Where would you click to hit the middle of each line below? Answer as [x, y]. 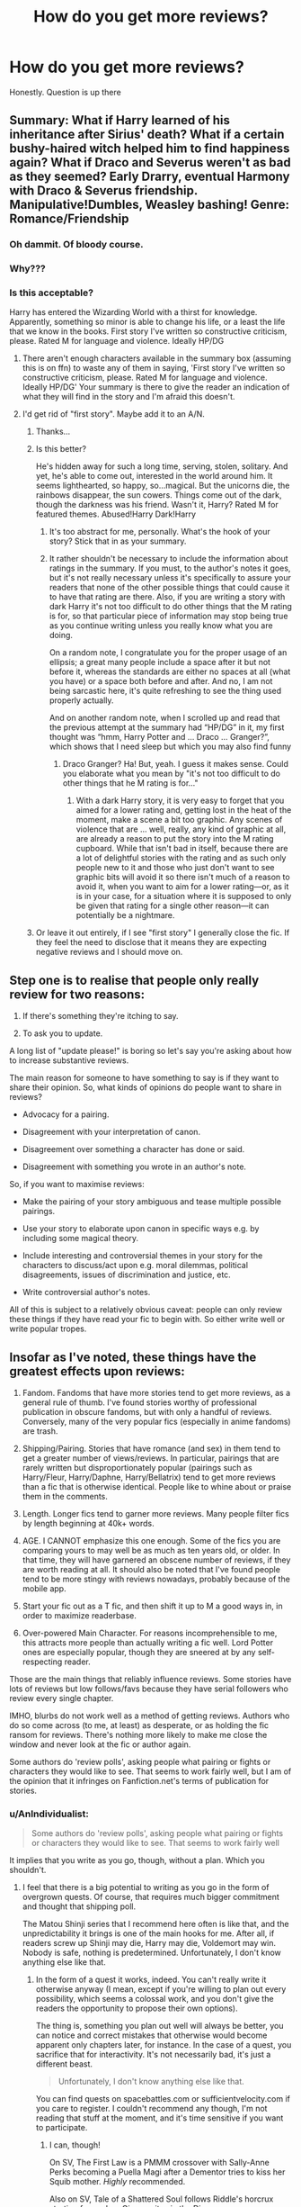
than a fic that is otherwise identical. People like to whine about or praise [157, 1487]
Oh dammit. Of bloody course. [76, 245]
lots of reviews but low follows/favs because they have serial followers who [149, 1689]
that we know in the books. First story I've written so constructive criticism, [148, 331]
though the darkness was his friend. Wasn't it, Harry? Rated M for [157, 505]
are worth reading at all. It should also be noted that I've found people [151, 1570]
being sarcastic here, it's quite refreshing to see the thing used [165, 691]
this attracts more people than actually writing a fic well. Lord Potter [148, 1643]
